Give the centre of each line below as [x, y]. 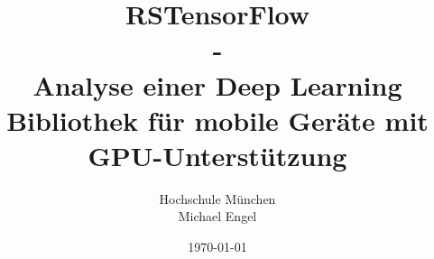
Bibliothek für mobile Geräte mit [217, 120]
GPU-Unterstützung [217, 155]
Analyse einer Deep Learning [217, 84]
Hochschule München [217, 198]
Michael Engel [217, 216]
